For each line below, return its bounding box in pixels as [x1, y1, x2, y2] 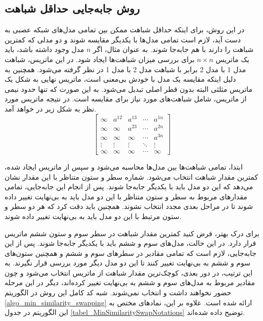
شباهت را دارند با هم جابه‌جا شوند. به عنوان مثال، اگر [93, 44, 254, 55]
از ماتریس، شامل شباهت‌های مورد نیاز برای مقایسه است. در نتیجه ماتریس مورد [5, 93, 247, 104]
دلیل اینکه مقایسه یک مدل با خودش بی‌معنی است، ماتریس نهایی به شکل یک [5, 74, 236, 84]
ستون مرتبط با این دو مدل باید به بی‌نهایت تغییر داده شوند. [5, 210, 182, 221]
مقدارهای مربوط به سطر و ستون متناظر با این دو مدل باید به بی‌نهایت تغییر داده [5, 191, 247, 201]
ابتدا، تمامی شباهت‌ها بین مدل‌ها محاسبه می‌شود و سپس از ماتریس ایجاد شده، [5, 161, 243, 172]
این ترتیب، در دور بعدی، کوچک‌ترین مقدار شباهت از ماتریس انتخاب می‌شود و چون [5, 267, 253, 278]
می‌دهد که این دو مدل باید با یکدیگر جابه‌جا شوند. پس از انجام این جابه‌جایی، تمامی [5, 181, 253, 192]
